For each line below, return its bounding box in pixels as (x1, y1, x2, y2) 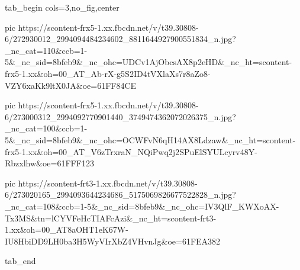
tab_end (5, 255, 36, 267)
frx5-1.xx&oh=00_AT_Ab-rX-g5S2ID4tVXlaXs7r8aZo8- (5, 67, 211, 79)
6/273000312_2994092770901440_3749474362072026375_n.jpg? (5, 110, 236, 123)
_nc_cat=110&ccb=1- (5, 44, 88, 56)
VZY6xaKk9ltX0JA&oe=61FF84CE (5, 79, 137, 91)
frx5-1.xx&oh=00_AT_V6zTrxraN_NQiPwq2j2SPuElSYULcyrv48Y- (5, 145, 257, 157)
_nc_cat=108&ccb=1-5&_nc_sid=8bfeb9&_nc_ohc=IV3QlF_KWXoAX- (5, 200, 279, 212)
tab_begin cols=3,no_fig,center (5, 1, 120, 13)
